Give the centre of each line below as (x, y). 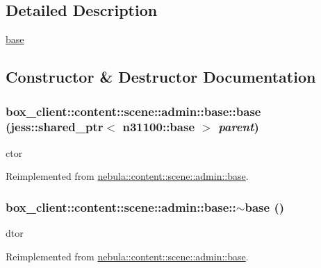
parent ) (239, 127)
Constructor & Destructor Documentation (161, 77)
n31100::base (159, 127)
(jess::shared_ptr (55, 127)
